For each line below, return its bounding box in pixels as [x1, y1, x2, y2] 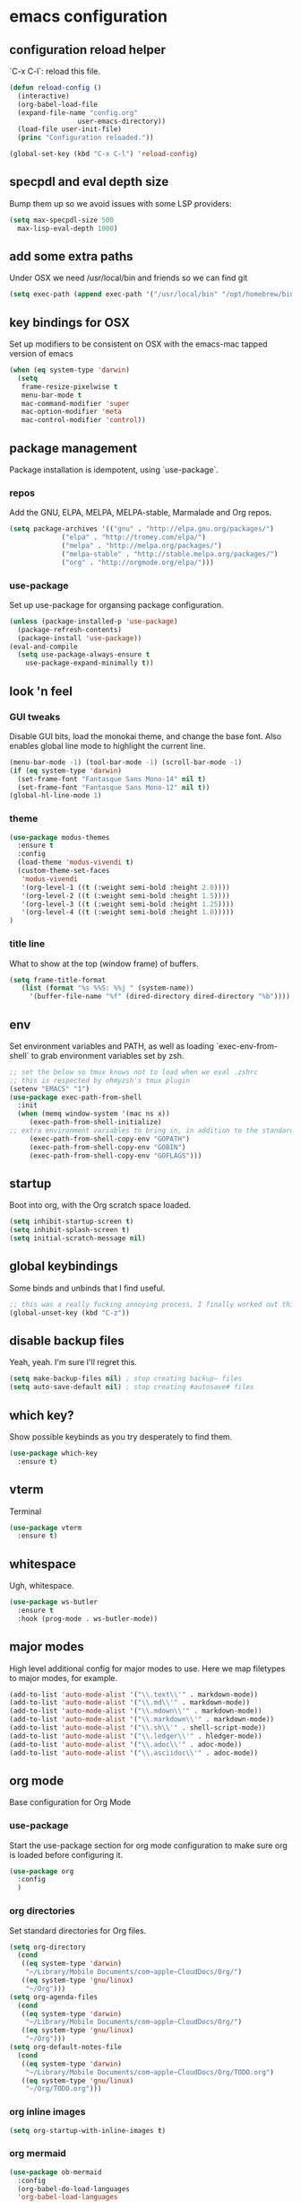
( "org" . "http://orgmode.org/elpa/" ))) [61, 558, 215, 567]
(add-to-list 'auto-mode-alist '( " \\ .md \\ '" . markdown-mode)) [9, 1698, 251, 1707]
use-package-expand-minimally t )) [25, 658, 154, 668]
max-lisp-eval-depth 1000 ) [17, 224, 118, 233]
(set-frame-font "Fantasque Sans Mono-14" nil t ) [17, 774, 206, 783]
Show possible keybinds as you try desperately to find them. [9, 1431, 233, 1442]
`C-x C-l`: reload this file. [9, 66, 101, 76]
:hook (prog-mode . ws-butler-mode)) [17, 1614, 159, 1623]
